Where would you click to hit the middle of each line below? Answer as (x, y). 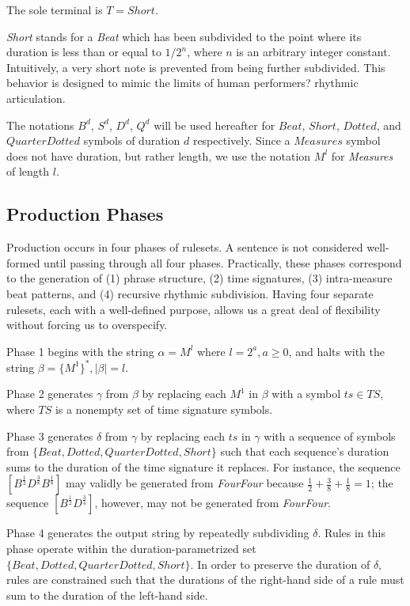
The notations (40, 125)
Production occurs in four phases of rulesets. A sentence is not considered (185, 247)
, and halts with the (337, 351)
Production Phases (85, 214)
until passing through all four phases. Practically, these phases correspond (223, 262)
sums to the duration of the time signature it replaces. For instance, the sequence (203, 466)
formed (23, 262)
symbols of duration (132, 140)
